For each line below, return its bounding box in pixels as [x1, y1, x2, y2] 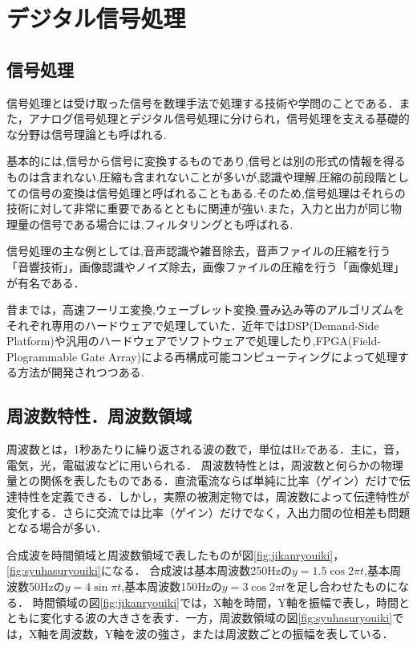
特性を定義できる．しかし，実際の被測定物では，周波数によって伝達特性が [17, 488, 410, 505]
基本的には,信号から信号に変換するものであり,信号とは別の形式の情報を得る [6, 153, 406, 169]
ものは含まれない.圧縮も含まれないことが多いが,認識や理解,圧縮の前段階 [6, 168, 387, 185]
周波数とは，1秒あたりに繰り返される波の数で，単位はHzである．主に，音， [6, 441, 407, 458]
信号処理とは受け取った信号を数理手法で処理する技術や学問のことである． [6, 94, 399, 111]
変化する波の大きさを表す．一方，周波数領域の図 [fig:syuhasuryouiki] [39, 609, 393, 626]
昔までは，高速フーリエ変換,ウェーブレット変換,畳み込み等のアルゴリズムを [6, 301, 405, 318]
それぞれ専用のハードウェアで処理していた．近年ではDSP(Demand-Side [6, 316, 379, 333]
